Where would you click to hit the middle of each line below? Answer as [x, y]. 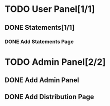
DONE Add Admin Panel [42, 80]
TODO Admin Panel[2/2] [55, 62]
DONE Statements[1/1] [40, 27]
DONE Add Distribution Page [50, 97]
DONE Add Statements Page [39, 42]
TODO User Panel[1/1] [50, 9]
